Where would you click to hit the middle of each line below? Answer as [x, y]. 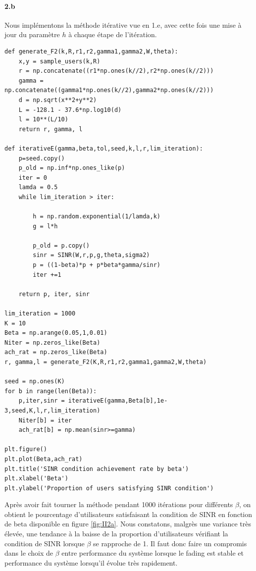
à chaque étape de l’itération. [113, 34]
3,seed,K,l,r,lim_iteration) [52, 410]
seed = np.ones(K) [35, 382]
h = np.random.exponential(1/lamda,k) [97, 217]
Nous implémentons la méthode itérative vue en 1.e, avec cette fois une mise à [123, 25]
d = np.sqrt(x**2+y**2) [58, 100]
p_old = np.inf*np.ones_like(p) [72, 168]
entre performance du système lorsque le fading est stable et [153, 553]
